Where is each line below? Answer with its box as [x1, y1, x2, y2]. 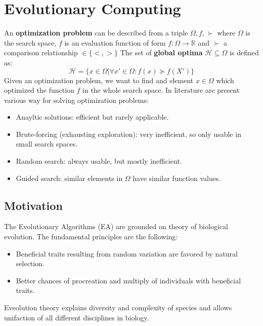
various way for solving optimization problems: [4, 94, 149, 105]
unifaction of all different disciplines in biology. [4, 312, 149, 322]
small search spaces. [16, 138, 78, 149]
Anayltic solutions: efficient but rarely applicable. [16, 112, 169, 122]
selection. [16, 258, 45, 269]
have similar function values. [133, 172, 221, 183]
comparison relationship [4, 47, 78, 58]
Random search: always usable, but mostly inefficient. [16, 156, 182, 166]
